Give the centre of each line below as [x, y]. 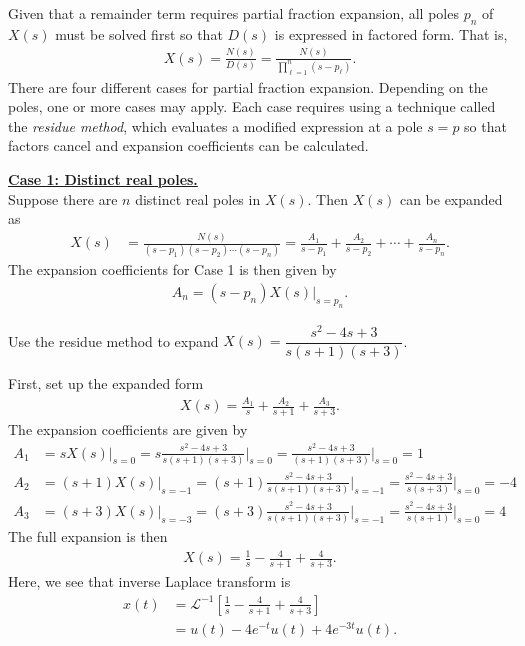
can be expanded [451, 198]
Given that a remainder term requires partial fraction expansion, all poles [233, 13]
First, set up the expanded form [106, 382]
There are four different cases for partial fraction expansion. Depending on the [248, 86]
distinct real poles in [198, 198]
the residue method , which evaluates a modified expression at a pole [215, 125]
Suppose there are [63, 198]
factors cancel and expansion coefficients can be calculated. [188, 145]
